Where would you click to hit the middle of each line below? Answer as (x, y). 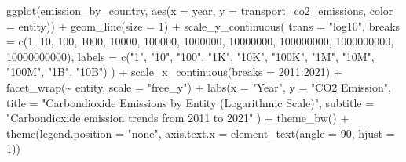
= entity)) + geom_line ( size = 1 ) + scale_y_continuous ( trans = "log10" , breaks (203, 25)
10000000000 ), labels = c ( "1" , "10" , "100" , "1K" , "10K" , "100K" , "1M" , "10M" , (190, 56)
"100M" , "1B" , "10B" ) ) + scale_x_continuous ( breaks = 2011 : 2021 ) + (174, 72)
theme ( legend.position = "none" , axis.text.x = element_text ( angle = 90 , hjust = (201, 133)
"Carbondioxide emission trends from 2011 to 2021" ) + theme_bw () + (178, 118)
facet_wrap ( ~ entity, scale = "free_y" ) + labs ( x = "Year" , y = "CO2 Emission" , (199, 86)
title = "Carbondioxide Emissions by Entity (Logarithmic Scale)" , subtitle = (190, 102)
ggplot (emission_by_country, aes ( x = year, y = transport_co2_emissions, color (200, 10)
